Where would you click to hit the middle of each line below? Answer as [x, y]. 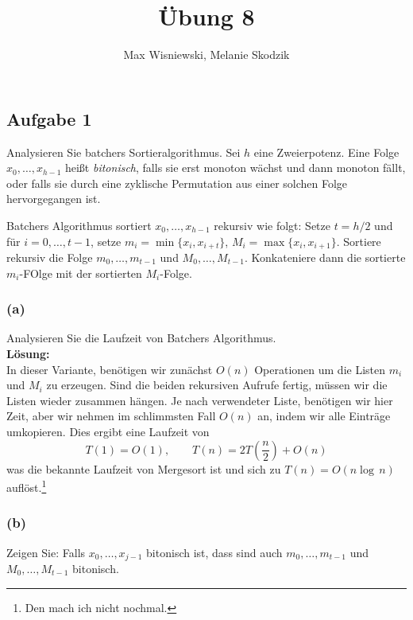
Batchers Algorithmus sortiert [79, 225]
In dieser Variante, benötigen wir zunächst [110, 369]
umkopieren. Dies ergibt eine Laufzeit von [108, 431]
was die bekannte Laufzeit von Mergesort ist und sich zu [144, 468]
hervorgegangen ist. [54, 199]
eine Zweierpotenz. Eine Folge [326, 152]
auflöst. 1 [27, 486]
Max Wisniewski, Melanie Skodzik [206, 55]
